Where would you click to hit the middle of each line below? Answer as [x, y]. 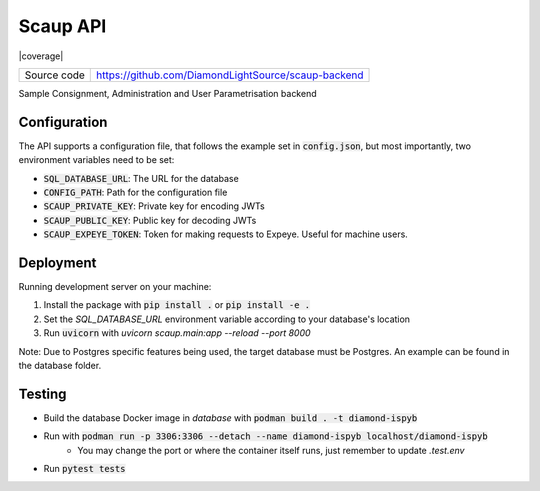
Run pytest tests [84, 469]
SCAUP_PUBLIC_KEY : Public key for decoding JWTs [150, 220]
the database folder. [60, 366]
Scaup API [62, 26]
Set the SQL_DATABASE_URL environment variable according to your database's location [226, 319]
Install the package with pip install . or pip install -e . [177, 305]
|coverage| [41, 56]
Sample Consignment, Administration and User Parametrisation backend [167, 93]
